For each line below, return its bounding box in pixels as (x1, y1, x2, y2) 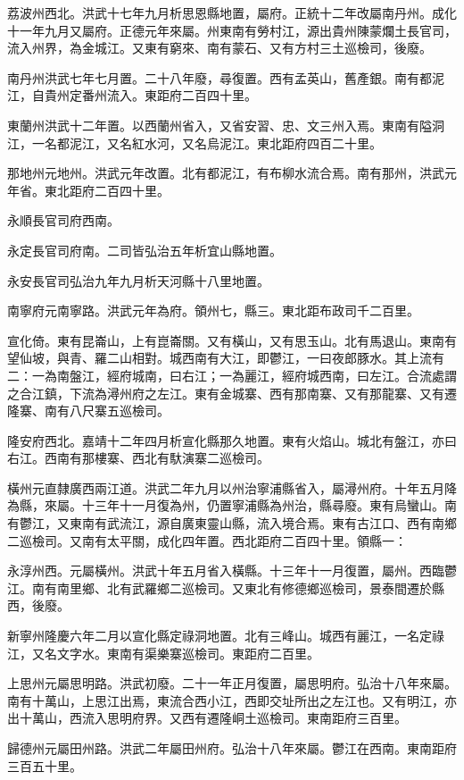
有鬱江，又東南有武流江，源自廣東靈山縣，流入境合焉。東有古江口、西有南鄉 (7, 514, 457, 533)
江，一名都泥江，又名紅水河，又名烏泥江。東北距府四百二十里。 (7, 133, 382, 152)
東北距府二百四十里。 (44, 180, 170, 199)
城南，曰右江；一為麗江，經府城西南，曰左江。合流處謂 (131, 365, 457, 384)
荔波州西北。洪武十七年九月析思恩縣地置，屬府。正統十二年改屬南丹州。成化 (7, 4, 457, 21)
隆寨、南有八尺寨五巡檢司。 (7, 401, 170, 420)
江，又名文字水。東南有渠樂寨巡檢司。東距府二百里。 (7, 643, 319, 662)
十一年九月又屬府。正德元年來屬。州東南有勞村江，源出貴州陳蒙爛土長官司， (7, 21, 457, 39)
